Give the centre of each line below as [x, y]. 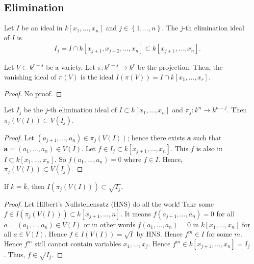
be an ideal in [42, 28]
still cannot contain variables [78, 244]
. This [179, 148]
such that [207, 137]
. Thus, [15, 254]
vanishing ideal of [30, 77]
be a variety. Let [70, 67]
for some [219, 234]
